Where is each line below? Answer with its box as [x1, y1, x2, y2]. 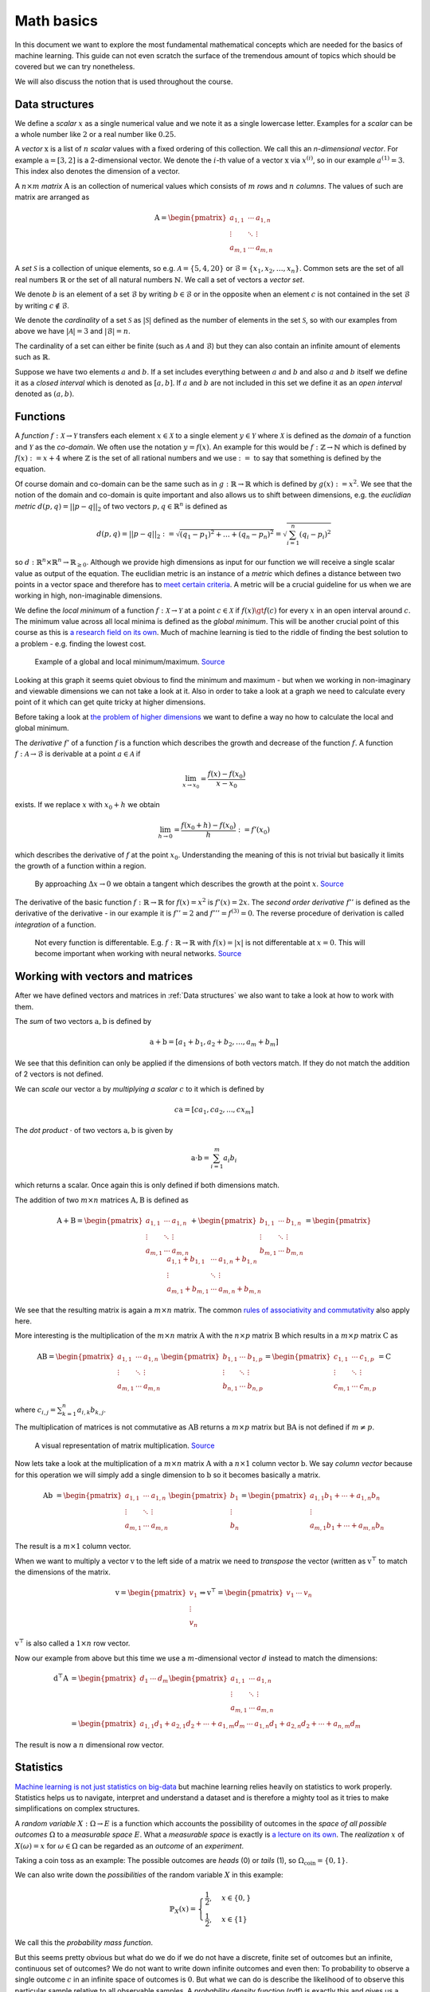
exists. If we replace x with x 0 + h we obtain [14, 800, 161, 812]
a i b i [223, 1153, 237, 1164]
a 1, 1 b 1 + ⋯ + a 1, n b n [309, 1491, 381, 1502]
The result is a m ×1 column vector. [14, 1542, 131, 1551]
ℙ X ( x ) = [169, 1904, 197, 1916]
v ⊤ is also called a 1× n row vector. [14, 1637, 131, 1649]
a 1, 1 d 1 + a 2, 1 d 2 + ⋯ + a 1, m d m [139, 1719, 246, 1730]
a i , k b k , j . [76, 1405, 107, 1416]
